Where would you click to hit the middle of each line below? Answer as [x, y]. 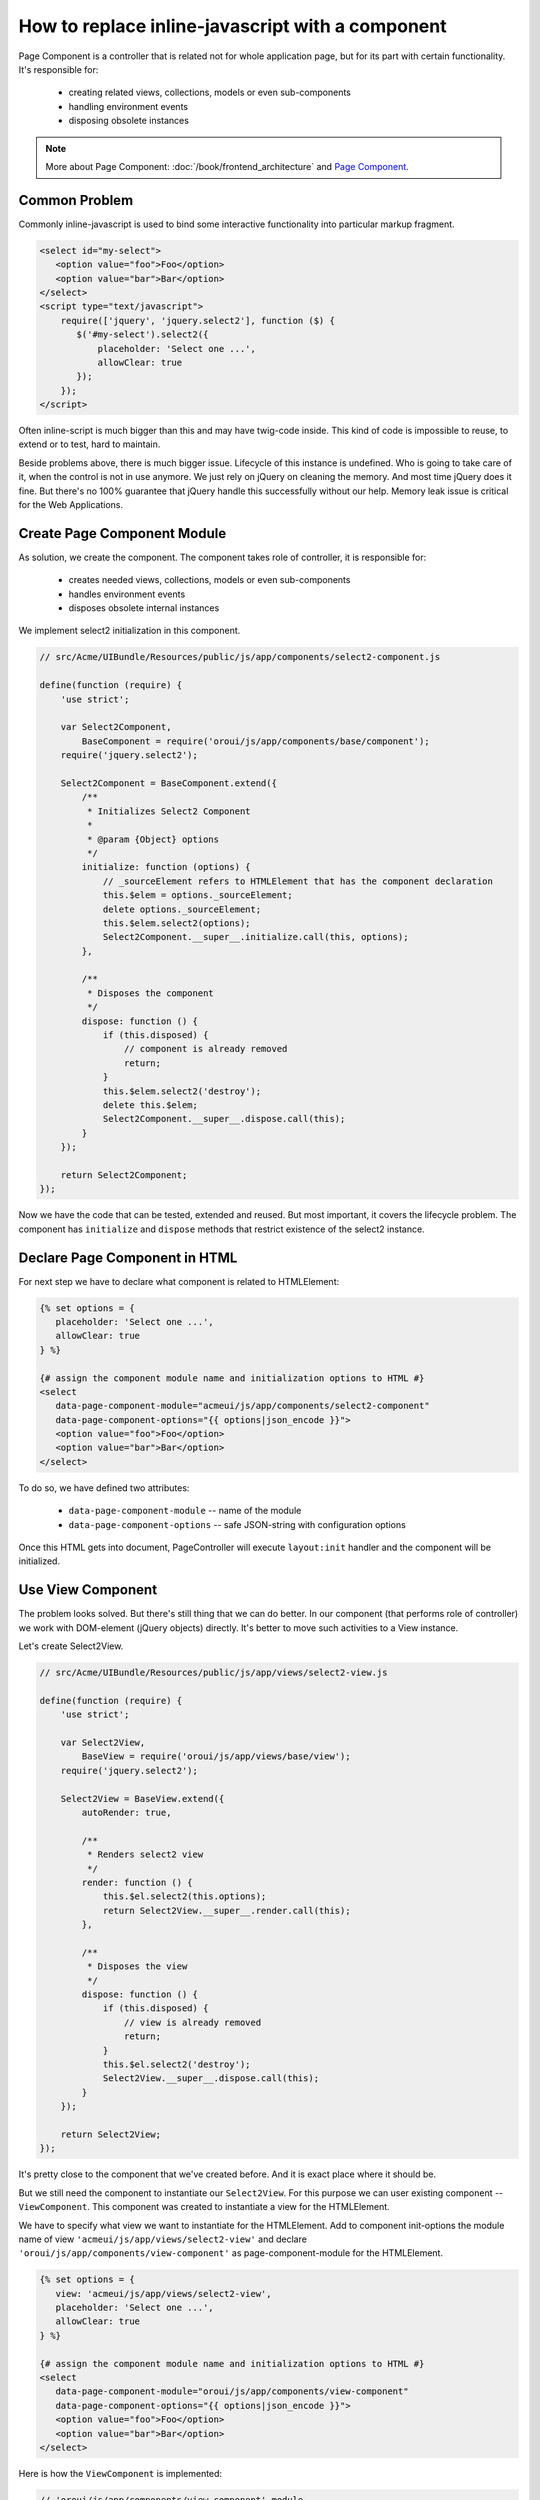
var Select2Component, [116, 727]
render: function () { [137, 1882]
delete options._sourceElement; [182, 909]
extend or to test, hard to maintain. [89, 444]
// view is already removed [192, 2022]
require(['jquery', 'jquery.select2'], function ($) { [197, 320]
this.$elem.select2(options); [176, 923]
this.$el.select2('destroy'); [176, 2064]
